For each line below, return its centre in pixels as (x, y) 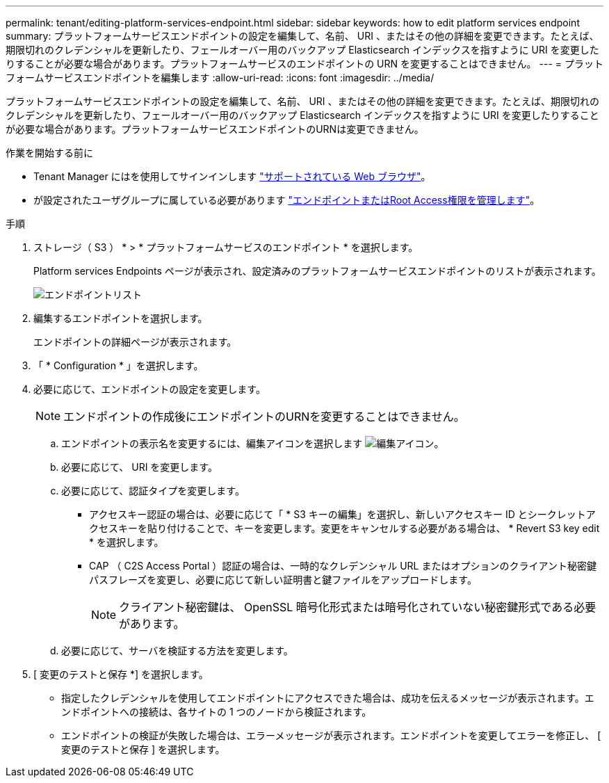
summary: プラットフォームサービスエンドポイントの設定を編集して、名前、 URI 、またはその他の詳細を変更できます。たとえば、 (302, 36)
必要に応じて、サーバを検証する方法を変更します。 (177, 651)
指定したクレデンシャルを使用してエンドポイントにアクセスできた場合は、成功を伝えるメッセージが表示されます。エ (328, 698)
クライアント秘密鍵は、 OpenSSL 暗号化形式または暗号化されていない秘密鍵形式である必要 (358, 607)
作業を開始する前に (49, 153)
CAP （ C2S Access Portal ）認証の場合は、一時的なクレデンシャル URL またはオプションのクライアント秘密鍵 (343, 566)
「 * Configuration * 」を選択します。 (119, 365)
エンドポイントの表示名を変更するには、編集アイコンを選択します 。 (253, 443)
